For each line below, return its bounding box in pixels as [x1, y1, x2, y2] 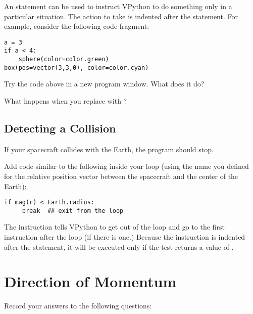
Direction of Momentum [4, 271, 177, 292]
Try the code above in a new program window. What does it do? [4, 78, 205, 89]
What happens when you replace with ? [4, 96, 127, 106]
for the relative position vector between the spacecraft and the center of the [4, 170, 238, 181]
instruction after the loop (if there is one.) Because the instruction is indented [4, 232, 245, 242]
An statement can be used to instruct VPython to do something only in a [4, 1, 232, 11]
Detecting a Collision [4, 120, 116, 136]
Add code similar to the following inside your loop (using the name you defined [4, 161, 249, 171]
